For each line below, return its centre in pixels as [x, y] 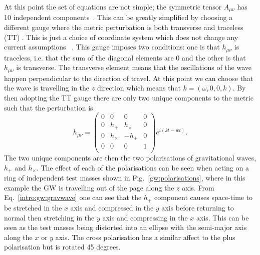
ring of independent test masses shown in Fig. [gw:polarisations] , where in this [125, 178]
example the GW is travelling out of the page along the [89, 187]
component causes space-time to [203, 197]
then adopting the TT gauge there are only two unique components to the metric [129, 97]
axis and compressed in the [112, 207]
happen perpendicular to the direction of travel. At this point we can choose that [129, 78]
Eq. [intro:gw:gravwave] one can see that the [73, 197]
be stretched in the [33, 207]
